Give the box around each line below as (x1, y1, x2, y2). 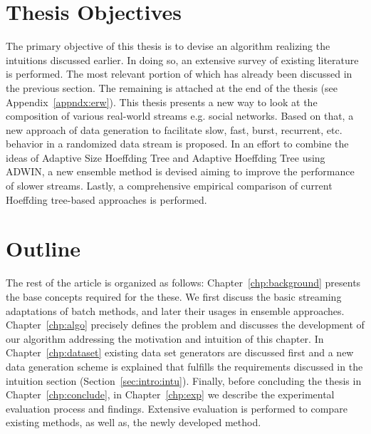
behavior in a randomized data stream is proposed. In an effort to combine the (6, 136, 349, 151)
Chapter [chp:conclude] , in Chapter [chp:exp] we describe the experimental (6, 387, 335, 402)
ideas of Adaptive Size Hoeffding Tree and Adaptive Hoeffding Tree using (6, 150, 325, 165)
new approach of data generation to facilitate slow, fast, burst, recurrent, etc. (6, 122, 343, 137)
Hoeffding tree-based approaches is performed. (6, 192, 207, 207)
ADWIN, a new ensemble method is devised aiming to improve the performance (6, 164, 355, 179)
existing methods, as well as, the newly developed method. (6, 415, 261, 430)
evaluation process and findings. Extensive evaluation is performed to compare (6, 401, 348, 415)
